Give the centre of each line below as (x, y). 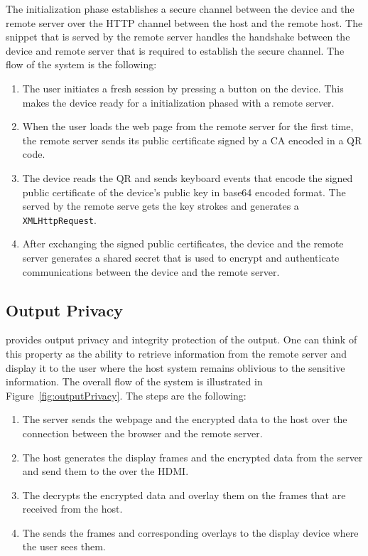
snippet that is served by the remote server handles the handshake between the (178, 37)
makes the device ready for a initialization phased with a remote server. (178, 102)
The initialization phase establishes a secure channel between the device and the (180, 9)
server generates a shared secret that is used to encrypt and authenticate (181, 257)
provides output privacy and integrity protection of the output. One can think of (182, 340)
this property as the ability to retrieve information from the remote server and (177, 353)
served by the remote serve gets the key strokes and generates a (161, 206)
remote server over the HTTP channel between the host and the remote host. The (184, 22)
